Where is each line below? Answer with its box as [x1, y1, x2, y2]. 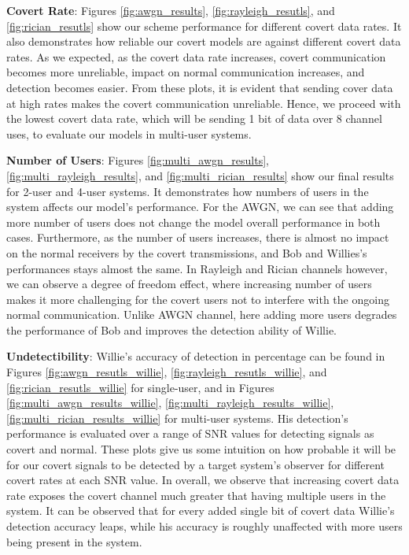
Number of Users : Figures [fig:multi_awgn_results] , [6, 152, 270, 168]
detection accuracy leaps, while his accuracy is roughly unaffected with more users [6, 518, 403, 534]
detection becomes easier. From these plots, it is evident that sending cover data [6, 79, 393, 95]
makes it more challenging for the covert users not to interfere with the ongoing [6, 290, 389, 307]
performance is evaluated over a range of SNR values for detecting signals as [6, 425, 374, 442]
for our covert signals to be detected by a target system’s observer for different [6, 456, 385, 472]
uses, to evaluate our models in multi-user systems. [6, 125, 252, 142]
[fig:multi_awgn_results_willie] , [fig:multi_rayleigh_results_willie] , [6, 394, 334, 411]
